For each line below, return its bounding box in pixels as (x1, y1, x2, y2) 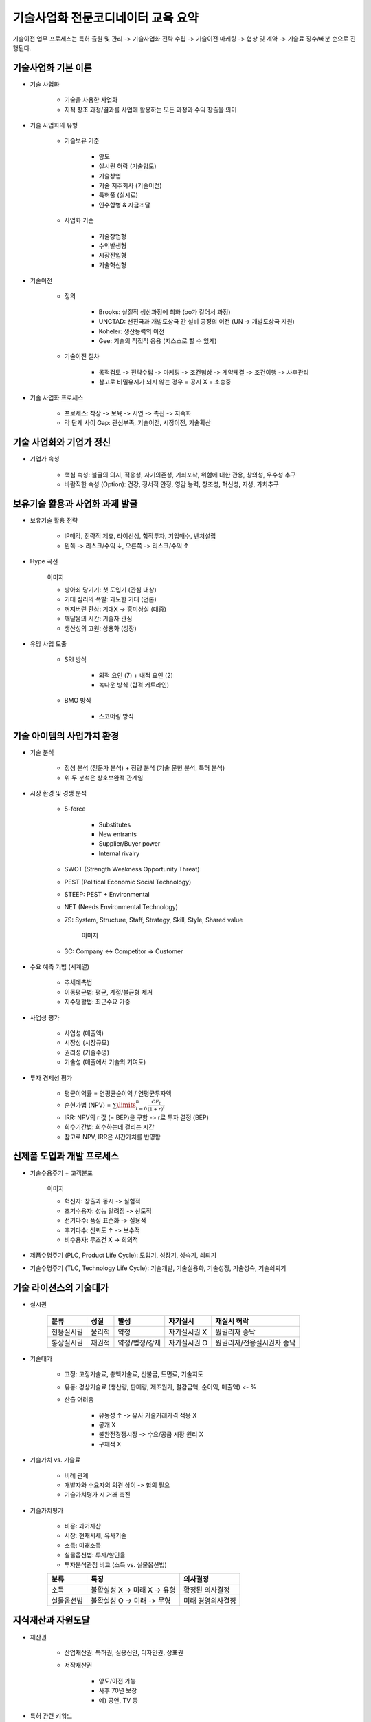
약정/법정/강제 (117, 1338, 161, 1347)
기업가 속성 (30, 455, 60, 463)
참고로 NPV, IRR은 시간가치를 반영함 (64, 1132, 161, 1141)
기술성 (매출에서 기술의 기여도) (64, 1058, 146, 1066)
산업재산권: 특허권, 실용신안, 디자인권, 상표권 (64, 1648, 183, 1657)
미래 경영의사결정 (183, 1596, 236, 1606)
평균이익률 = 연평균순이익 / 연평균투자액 (64, 1089, 172, 1097)
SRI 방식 (64, 655, 87, 664)
